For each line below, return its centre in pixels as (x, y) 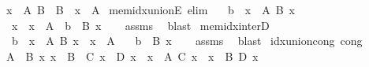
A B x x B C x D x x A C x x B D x (132, 56)
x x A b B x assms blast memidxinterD (140, 25)
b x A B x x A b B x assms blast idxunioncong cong (187, 41)
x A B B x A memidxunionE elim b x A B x (150, 9)
